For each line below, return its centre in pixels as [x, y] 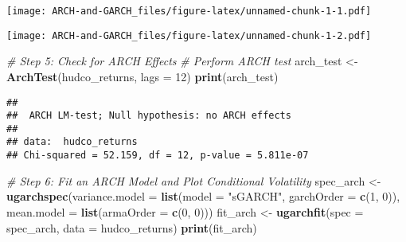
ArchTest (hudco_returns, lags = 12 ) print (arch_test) [142, 76]
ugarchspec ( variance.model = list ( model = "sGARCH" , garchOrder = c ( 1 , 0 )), [203, 196]
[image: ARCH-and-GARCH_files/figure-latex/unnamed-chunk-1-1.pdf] [189, 11]
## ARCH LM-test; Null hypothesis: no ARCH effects [149, 116]
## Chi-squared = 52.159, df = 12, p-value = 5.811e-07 [158, 156]
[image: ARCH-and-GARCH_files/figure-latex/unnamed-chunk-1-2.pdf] [189, 35]
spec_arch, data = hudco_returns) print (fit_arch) [132, 227]
